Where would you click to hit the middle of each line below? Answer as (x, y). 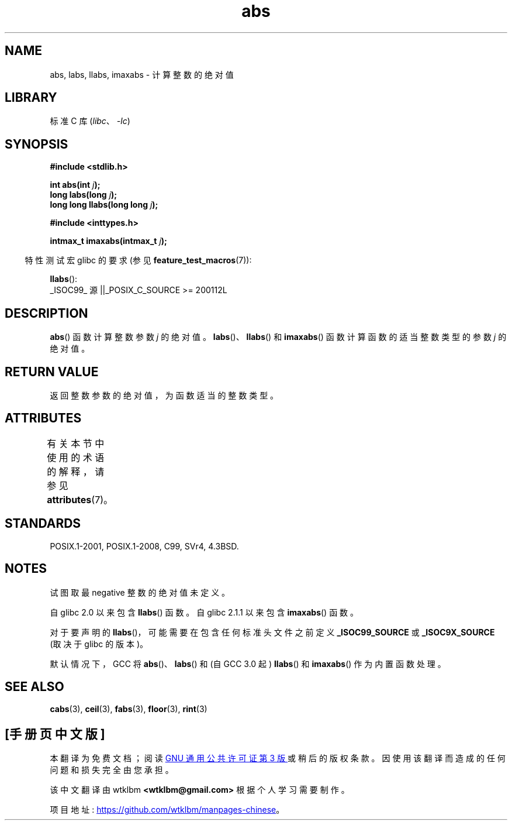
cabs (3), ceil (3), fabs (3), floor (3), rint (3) (129, 709)
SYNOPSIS (37, 144)
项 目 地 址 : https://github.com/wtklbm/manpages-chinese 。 (167, 810)
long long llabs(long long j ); (104, 205)
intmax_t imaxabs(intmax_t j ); (108, 241)
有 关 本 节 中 (76, 443)
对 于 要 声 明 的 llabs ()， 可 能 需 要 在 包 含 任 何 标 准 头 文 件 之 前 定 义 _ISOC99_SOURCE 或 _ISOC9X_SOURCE (272, 632)
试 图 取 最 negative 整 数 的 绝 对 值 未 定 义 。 (140, 592)
